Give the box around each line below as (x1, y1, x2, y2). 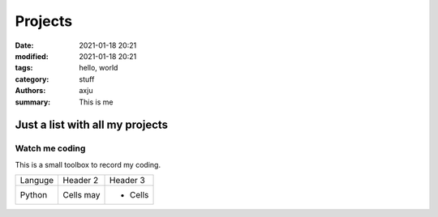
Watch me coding (15, 143, 86, 154)
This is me (79, 97, 114, 107)
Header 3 (109, 175, 145, 186)
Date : (15, 40, 34, 50)
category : (15, 74, 49, 84)
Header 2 (62, 175, 99, 186)
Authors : (15, 86, 46, 96)
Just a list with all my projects (15, 118, 169, 132)
